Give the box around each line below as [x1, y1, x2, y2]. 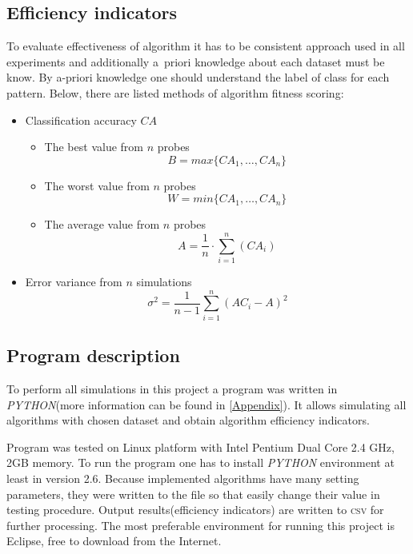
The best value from [44, 138, 143, 155]
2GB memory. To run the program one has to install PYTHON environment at [6, 454, 395, 471]
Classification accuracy [25, 111, 137, 128]
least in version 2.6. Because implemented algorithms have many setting [6, 469, 359, 486]
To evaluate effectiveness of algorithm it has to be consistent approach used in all [6, 38, 405, 54]
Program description [6, 343, 180, 368]
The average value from [44, 216, 160, 233]
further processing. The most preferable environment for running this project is [6, 516, 395, 533]
